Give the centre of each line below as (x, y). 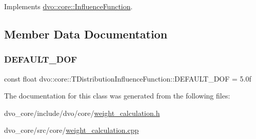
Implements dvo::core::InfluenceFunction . (68, 6)
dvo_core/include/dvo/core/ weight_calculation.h (82, 113)
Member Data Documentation (86, 34)
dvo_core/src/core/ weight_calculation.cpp (72, 130)
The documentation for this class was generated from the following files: (117, 96)
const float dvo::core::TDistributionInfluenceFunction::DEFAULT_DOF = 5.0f (128, 78)
